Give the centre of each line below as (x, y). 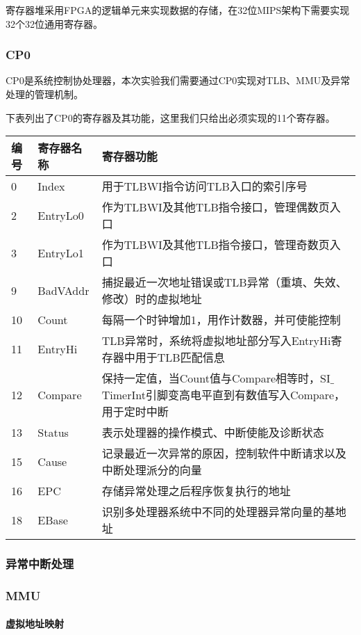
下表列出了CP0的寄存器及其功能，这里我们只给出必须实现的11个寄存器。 (170, 117)
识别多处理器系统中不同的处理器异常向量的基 (218, 512)
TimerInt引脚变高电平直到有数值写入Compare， (224, 395)
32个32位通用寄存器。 (54, 23)
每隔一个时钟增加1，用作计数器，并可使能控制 (221, 320)
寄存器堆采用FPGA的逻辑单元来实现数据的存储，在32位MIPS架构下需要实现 (178, 10)
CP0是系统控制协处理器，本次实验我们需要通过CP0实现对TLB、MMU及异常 (178, 80)
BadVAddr (64, 290)
